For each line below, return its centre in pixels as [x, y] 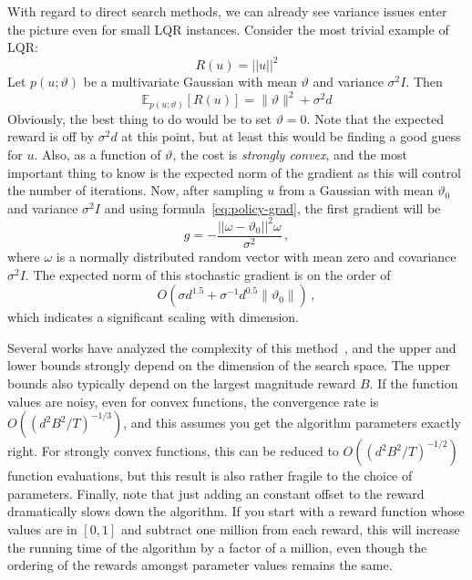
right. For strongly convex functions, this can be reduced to [173, 451]
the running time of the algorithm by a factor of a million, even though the [217, 547]
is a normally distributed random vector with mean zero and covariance [256, 257]
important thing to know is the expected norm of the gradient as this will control [234, 172]
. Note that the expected [375, 118]
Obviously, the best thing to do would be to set [139, 118]
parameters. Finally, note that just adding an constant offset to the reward [216, 493]
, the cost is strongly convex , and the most [290, 155]
